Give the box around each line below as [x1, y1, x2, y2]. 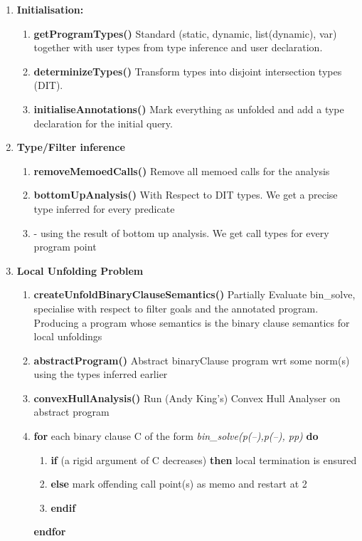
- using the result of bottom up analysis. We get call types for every [33, 225, 329, 240]
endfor [33, 524, 66, 539]
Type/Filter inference [16, 140, 125, 154]
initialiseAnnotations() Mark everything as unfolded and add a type [33, 101, 344, 116]
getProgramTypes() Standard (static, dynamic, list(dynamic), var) [33, 26, 337, 41]
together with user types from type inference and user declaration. [33, 40, 323, 55]
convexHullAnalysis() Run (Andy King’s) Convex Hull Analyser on [33, 390, 341, 405]
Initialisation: [16, 2, 84, 16]
